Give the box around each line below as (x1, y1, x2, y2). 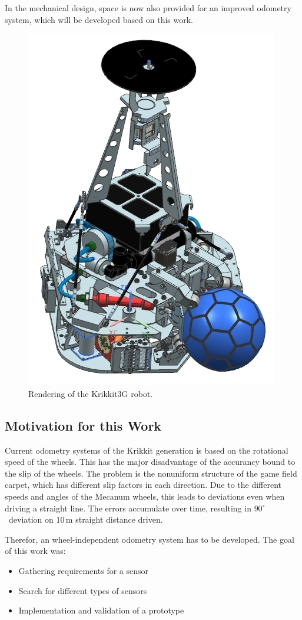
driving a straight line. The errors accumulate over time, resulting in (5, 501, 251, 514)
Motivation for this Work (5, 416, 162, 434)
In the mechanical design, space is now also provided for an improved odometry (5, 2, 291, 14)
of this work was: (5, 544, 66, 557)
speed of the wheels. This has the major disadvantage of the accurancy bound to (5, 455, 296, 468)
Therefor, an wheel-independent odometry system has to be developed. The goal (5, 533, 294, 545)
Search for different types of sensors (18, 584, 147, 596)
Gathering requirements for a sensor (18, 564, 149, 576)
